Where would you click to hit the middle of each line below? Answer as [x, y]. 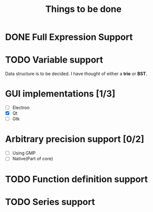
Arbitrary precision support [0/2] [75, 139]
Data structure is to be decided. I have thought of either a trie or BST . [76, 74]
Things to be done [83, 9]
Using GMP [24, 153]
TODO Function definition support [76, 179]
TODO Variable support [54, 60]
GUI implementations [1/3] [60, 94]
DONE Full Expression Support [69, 37]
